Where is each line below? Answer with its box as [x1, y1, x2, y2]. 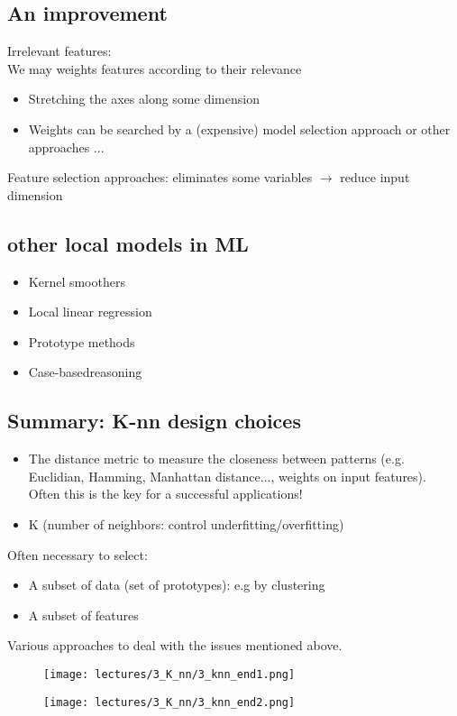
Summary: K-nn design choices [7, 407, 301, 435]
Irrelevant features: [7, 41, 112, 60]
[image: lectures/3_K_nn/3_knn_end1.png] [43, 667, 296, 681]
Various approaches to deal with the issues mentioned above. [7, 636, 343, 655]
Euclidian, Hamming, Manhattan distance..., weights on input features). [28, 466, 426, 485]
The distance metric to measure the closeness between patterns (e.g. [28, 449, 405, 468]
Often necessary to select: [7, 545, 148, 564]
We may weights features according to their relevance [7, 59, 302, 78]
